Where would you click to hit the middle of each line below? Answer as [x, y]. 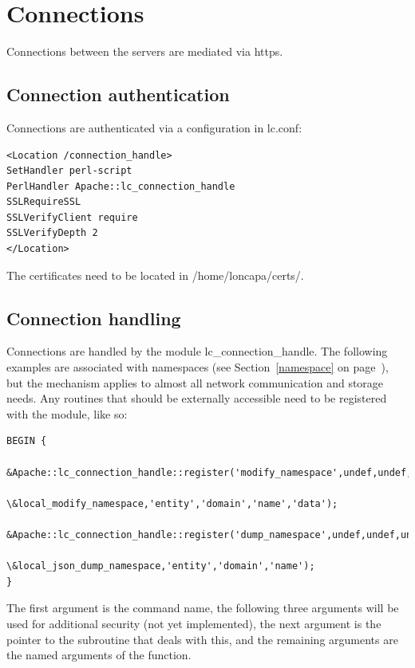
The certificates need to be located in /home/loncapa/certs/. [155, 275]
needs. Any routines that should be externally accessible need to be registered [197, 398]
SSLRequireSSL [44, 202]
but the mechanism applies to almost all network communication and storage [195, 382]
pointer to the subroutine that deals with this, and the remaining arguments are [202, 639]
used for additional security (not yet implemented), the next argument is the [194, 623]
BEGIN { [27, 441]
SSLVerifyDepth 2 [52, 233]
